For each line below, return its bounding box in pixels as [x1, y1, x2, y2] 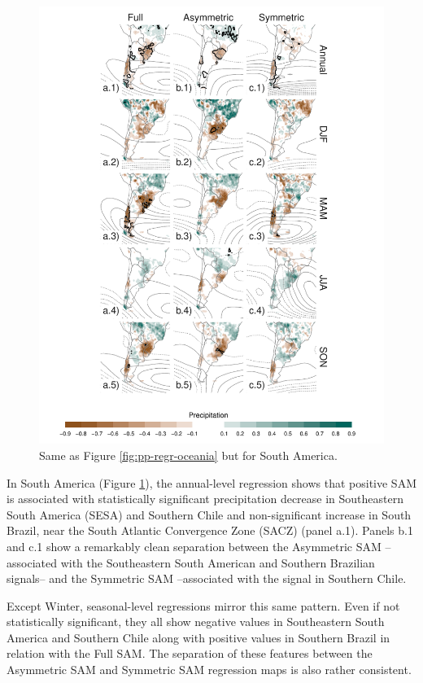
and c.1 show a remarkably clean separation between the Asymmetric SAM [7, 537, 382, 554]
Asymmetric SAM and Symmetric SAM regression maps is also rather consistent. [7, 661, 412, 678]
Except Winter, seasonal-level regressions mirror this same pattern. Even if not [7, 597, 400, 614]
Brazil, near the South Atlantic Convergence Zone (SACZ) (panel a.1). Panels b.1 [7, 522, 413, 539]
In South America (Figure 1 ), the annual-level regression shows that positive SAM [7, 474, 416, 491]
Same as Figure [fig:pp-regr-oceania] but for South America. [39, 446, 338, 463]
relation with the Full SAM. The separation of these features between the [7, 645, 373, 662]
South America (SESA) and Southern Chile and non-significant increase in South [7, 506, 412, 523]
